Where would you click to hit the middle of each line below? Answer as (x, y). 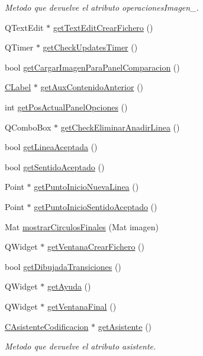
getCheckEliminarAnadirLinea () (120, 127)
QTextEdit (24, 27)
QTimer (19, 47)
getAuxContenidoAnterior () (92, 87)
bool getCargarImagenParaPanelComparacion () (92, 67)
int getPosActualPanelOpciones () (66, 107)
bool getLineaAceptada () (51, 147)
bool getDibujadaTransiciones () (63, 266)
